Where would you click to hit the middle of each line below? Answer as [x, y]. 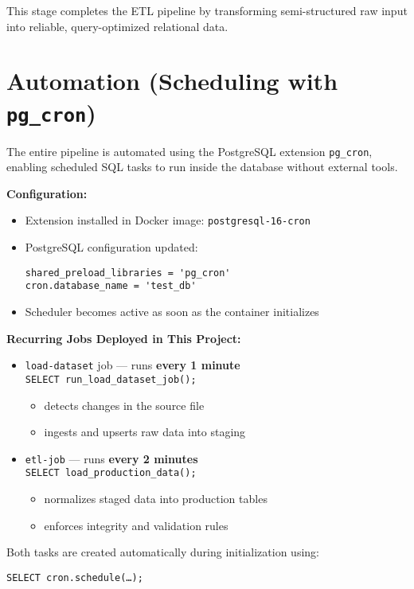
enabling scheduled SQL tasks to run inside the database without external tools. [202, 167]
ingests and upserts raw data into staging [145, 432]
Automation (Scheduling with [172, 81]
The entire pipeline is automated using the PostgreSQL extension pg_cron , [189, 151]
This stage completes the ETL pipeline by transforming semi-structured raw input [207, 10]
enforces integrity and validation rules [136, 525]
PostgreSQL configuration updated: [111, 247]
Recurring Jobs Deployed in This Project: [124, 338]
